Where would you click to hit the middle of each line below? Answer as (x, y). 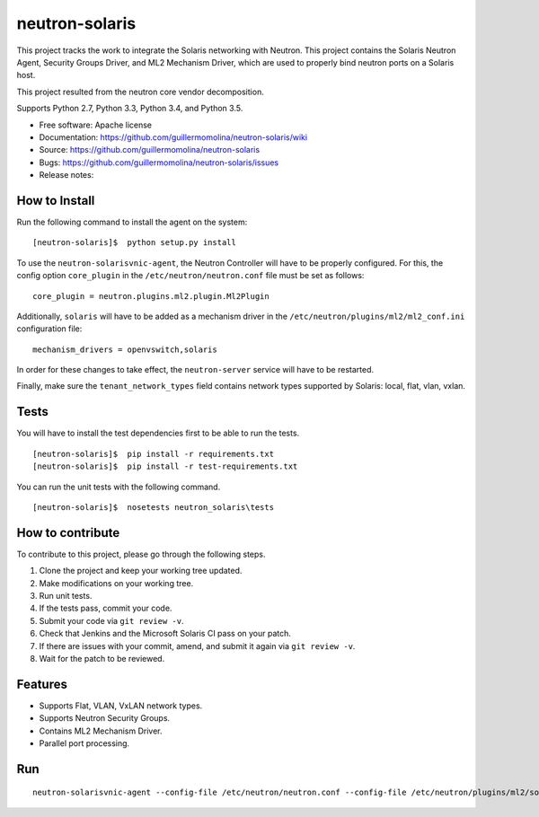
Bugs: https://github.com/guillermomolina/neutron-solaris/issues (159, 163)
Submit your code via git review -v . (111, 620)
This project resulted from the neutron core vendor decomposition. (140, 92)
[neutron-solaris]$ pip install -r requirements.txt (153, 454)
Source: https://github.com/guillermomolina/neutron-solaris (150, 150)
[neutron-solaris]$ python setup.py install (135, 243)
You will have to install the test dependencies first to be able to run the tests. (158, 433)
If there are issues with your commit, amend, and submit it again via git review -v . (197, 646)
